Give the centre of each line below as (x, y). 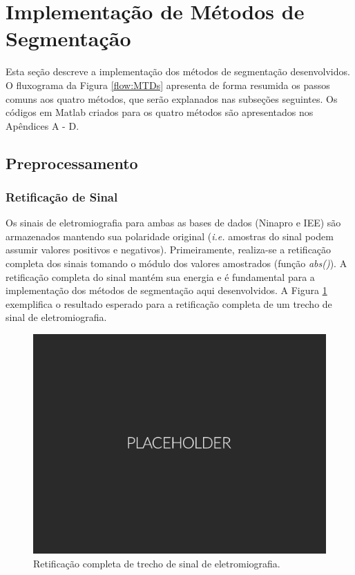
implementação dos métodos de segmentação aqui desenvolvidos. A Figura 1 (166, 290)
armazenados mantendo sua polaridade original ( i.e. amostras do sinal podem (170, 236)
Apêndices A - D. (42, 125)
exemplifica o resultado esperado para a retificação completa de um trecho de (169, 303)
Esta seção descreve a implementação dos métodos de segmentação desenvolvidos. (178, 71)
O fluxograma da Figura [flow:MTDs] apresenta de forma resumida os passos (168, 85)
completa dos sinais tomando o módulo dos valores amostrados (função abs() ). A (176, 263)
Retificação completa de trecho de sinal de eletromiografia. (157, 563)
